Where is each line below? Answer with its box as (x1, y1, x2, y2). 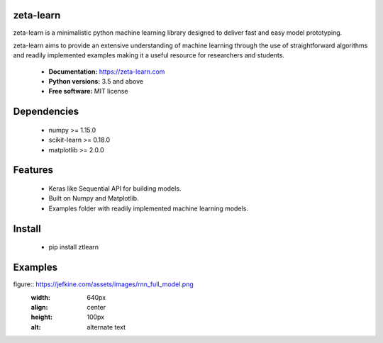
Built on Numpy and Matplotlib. (48, 194, 139, 203)
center (87, 303, 106, 311)
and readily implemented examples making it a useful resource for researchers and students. (13, 51, 285, 60)
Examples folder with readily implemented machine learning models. (48, 204, 248, 213)
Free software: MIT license (48, 87, 128, 96)
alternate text (87, 322, 126, 331)
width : (30, 293, 51, 301)
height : (30, 313, 53, 322)
